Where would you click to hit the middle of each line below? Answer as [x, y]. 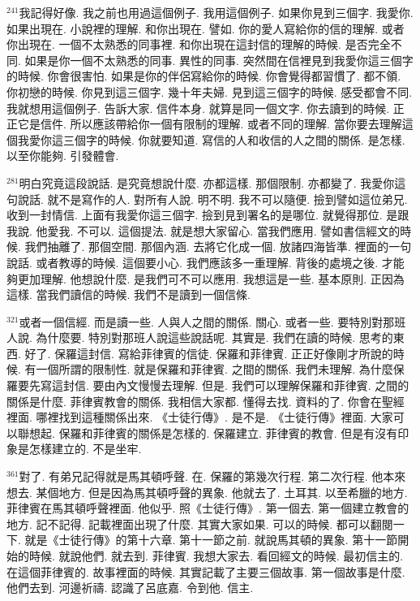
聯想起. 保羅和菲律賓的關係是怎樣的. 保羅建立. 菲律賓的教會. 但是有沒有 [208, 432]
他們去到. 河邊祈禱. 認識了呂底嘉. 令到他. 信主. [130, 588]
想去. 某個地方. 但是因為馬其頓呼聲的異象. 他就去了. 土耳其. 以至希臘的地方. [207, 492]
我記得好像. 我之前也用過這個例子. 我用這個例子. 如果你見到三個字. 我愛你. [216, 12]
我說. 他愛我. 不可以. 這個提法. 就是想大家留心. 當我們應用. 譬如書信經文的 [204, 230]
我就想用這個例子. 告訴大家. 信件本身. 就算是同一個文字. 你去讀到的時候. [198, 108]
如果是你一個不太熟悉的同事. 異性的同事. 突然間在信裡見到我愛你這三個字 [219, 60]
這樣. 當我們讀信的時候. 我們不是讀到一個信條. [129, 294]
